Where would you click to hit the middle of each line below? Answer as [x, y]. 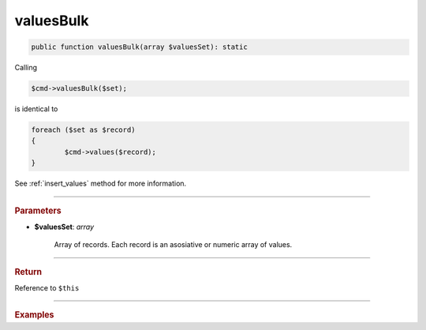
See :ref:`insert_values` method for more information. [101, 184]
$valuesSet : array [64, 227]
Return [28, 272]
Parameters [38, 211]
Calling [26, 68]
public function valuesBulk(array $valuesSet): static [139, 47]
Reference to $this [47, 287]
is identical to [36, 109]
